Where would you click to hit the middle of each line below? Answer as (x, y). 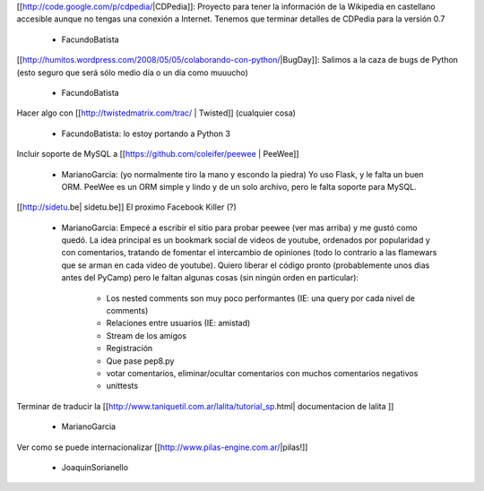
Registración (130, 349)
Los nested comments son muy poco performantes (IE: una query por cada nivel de (261, 298)
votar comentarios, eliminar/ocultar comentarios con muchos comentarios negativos (262, 373)
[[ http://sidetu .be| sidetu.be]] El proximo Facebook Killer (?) (126, 207)
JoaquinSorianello (95, 467)
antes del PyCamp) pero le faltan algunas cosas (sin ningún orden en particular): (210, 278)
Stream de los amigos (147, 335)
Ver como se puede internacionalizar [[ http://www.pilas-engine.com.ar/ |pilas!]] (162, 447)
